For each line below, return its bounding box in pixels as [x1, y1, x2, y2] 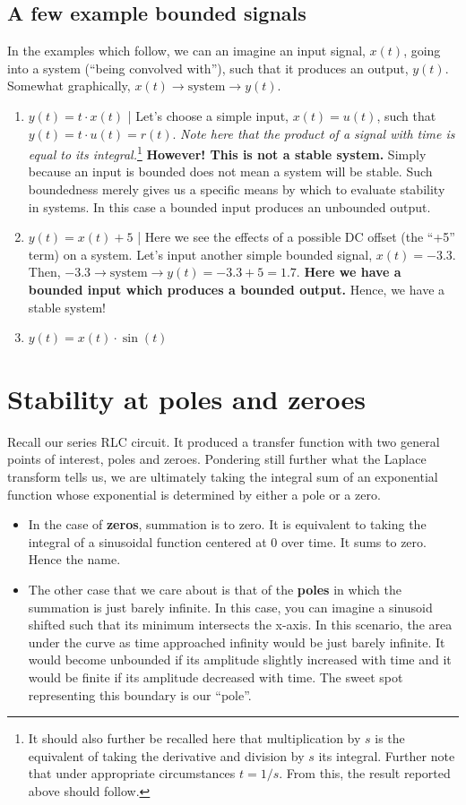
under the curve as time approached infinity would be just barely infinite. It [28, 632, 445, 651]
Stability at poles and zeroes [7, 380, 366, 416]
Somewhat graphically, [7, 76, 131, 95]
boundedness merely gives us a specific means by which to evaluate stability [28, 180, 445, 199]
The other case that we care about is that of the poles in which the [28, 580, 401, 599]
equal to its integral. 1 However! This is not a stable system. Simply [28, 142, 427, 163]
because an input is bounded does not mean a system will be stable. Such [28, 162, 433, 181]
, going [403, 41, 441, 60]
